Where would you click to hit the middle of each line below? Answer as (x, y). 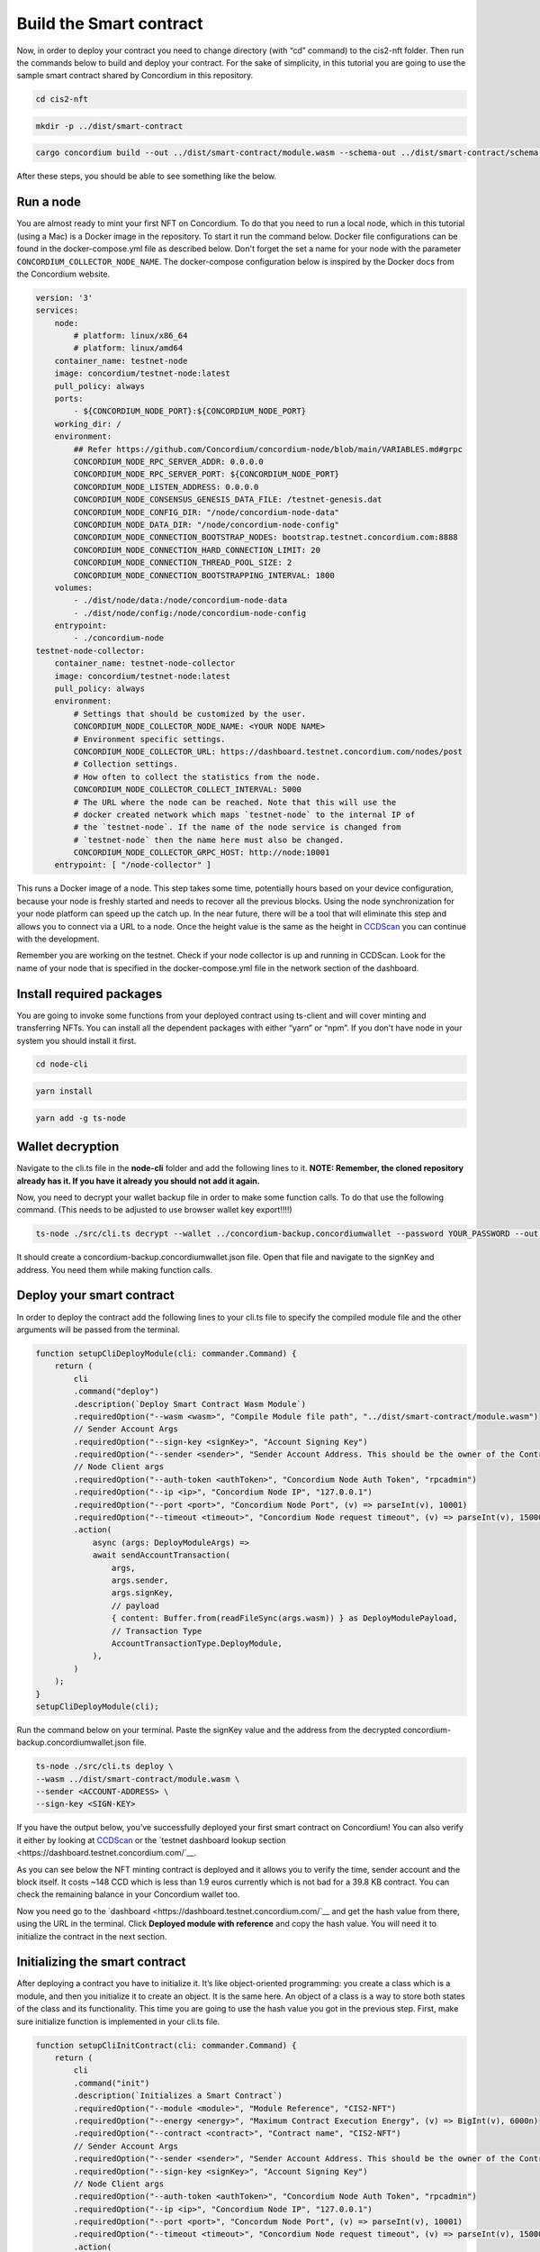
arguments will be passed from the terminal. (98, 1330)
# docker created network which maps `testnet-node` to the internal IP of (244, 814)
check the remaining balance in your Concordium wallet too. (128, 1894)
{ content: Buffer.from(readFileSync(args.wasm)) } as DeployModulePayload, (284, 1618)
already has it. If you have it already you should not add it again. (138, 1181)
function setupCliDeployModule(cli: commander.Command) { (166, 1353)
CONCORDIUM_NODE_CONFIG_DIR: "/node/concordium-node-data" (207, 512)
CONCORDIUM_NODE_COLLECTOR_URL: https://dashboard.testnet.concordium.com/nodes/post (268, 751)
